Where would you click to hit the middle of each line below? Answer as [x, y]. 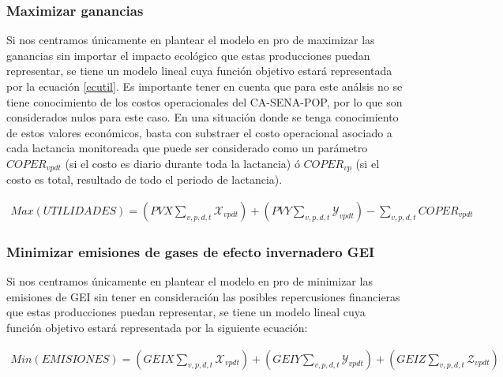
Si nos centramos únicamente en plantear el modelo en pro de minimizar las [190, 281]
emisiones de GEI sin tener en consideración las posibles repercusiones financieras [203, 296]
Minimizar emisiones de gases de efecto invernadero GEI [191, 251]
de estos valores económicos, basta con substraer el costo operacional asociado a [199, 132]
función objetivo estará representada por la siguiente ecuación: [157, 328]
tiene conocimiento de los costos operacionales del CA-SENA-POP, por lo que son [205, 101]
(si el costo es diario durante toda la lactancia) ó [182, 163]
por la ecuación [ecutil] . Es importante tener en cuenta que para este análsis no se [205, 86]
